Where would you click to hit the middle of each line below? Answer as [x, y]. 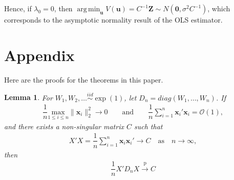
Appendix [39, 55]
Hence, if [18, 8]
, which [219, 8]
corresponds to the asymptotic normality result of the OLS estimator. [113, 19]
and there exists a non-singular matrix [64, 126]
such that [148, 126]
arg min [89, 9]
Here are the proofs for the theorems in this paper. [84, 79]
